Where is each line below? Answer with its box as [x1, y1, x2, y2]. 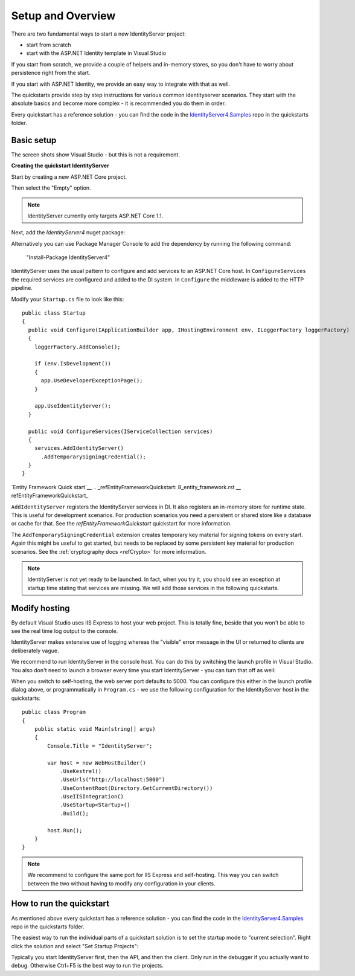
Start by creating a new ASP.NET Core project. [11, 173, 127, 181]
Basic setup [11, 135, 57, 145]
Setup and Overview [11, 9, 116, 22]
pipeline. [11, 284, 33, 292]
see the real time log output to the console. [11, 628, 118, 635]
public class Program [22, 708, 86, 716]
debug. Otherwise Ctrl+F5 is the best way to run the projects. [11, 962, 164, 969]
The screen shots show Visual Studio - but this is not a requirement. [11, 151, 181, 158]
